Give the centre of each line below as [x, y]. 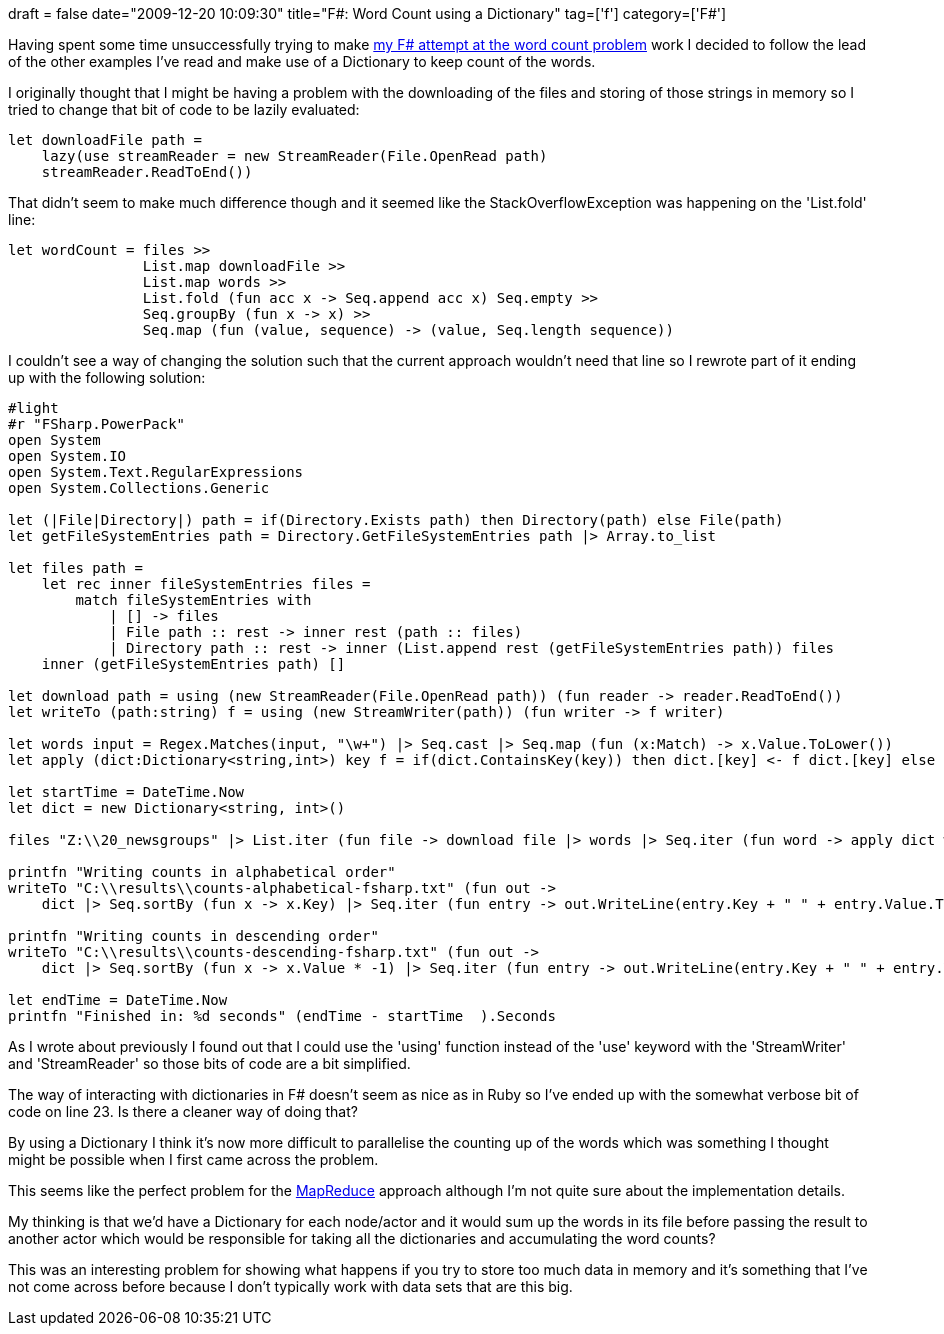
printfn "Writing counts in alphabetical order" [202, 872]
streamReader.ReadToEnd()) [147, 172]
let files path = [75, 568]
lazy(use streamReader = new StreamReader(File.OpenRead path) [294, 156]
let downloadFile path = [105, 140]
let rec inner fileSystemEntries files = [206, 584]
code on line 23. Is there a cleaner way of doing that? [183, 1111]
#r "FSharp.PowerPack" [97, 424]
